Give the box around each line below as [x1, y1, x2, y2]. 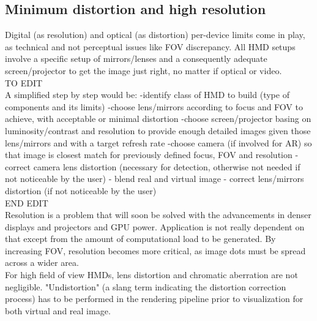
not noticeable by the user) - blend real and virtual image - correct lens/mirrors [5, 172, 304, 185]
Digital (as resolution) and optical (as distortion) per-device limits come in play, [5, 28, 305, 41]
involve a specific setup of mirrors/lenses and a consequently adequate [5, 52, 267, 65]
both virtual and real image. [5, 304, 111, 317]
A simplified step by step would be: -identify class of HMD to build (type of [5, 88, 289, 101]
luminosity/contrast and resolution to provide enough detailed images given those [5, 124, 311, 137]
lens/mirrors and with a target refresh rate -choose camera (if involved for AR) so [5, 136, 312, 149]
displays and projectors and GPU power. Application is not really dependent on [5, 220, 305, 233]
